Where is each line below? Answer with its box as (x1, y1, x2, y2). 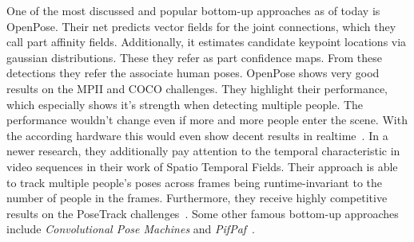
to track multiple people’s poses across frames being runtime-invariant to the (6, 174, 383, 190)
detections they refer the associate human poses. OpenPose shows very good (6, 64, 380, 81)
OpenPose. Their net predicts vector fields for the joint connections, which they (6, 18, 396, 34)
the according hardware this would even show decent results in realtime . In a (6, 127, 388, 143)
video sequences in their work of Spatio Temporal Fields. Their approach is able (6, 158, 398, 174)
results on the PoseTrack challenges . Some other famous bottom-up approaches (6, 205, 399, 221)
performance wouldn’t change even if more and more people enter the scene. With (6, 111, 408, 128)
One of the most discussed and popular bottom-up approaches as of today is (6, 2, 380, 18)
